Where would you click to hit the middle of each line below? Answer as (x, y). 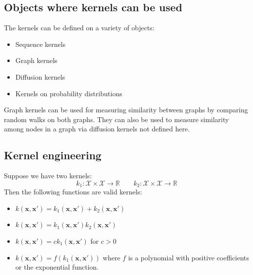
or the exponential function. (57, 267)
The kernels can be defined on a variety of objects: (79, 28)
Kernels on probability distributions (69, 93)
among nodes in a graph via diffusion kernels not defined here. (97, 129)
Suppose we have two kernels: (48, 176)
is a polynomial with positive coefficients (188, 257)
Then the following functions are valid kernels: (73, 192)
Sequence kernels (40, 44)
